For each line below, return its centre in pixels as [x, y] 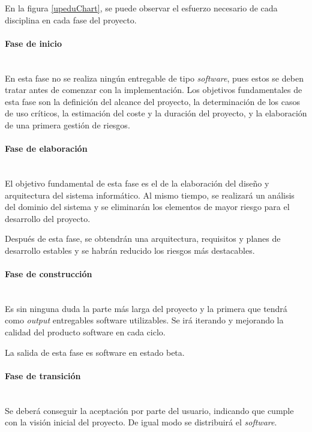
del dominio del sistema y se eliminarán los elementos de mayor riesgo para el [147, 207]
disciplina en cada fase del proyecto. [71, 19]
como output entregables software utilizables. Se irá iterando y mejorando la [144, 320]
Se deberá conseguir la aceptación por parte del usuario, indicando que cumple [149, 410]
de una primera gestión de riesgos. [67, 124]
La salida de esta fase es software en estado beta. [95, 352]
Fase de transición [43, 375]
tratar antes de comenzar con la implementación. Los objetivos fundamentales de [154, 90]
